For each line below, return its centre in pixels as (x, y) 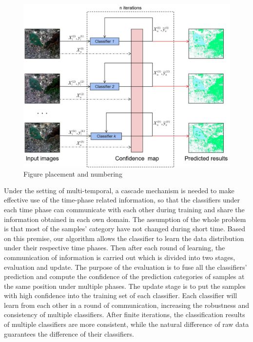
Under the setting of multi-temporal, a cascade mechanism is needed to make (119, 190)
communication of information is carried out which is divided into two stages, (120, 257)
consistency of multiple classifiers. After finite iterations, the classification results (125, 314)
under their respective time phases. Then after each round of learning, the (115, 248)
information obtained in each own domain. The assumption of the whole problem (125, 219)
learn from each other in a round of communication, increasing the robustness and (127, 305)
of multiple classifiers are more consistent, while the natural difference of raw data (126, 324)
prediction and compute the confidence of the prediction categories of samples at (124, 276)
